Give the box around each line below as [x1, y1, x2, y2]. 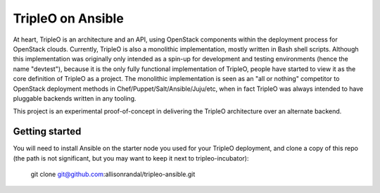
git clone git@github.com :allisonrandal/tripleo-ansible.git [30, 170, 196, 178]
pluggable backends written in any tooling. [13, 94, 137, 102]
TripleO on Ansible [13, 11, 125, 26]
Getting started [13, 125, 82, 137]
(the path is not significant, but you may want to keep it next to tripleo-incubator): [13, 154, 249, 162]
